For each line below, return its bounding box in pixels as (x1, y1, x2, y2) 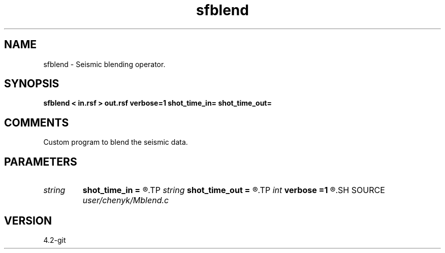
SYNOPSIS (4, 77, 59, 90)
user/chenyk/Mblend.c (82, 195, 169, 206)
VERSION (4, 214, 52, 227)
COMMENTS (4, 116, 69, 129)
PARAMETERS (4, 155, 77, 168)
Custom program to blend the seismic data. (43, 138, 188, 147)
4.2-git (43, 235, 66, 244)
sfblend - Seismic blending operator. (43, 59, 166, 69)
